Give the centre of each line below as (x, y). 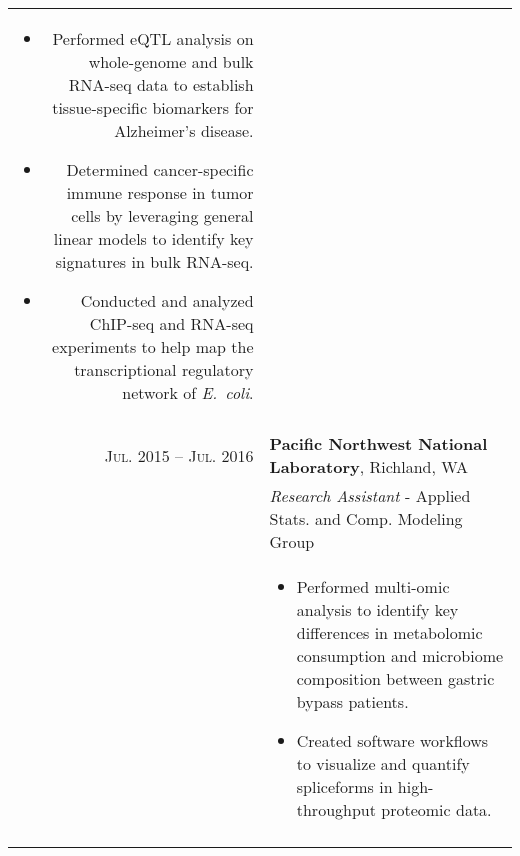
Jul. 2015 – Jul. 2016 (179, 455)
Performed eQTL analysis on (153, 38)
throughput (336, 809)
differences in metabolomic (389, 632)
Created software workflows (392, 740)
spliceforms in (344, 786)
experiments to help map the (153, 346)
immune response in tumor (160, 192)
